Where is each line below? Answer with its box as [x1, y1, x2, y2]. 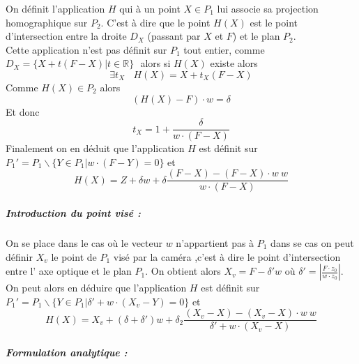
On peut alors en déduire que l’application [6, 280, 187, 295]
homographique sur [6, 15, 88, 29]
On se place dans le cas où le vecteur [6, 236, 162, 250]
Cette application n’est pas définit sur [6, 42, 167, 56]
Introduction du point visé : [6, 206, 141, 220]
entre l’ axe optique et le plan [6, 264, 132, 278]
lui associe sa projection [217, 1, 319, 15]
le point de [51, 249, 97, 264]
